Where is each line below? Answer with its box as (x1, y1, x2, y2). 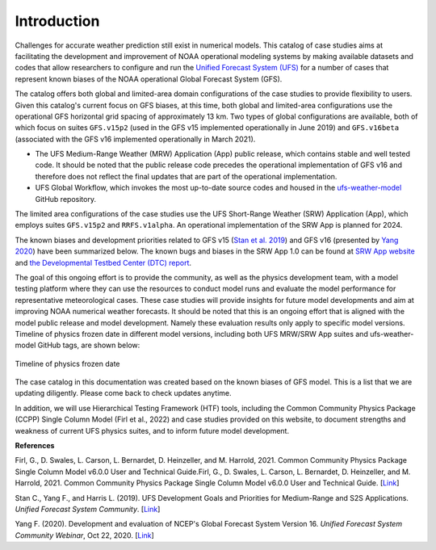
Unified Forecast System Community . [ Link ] (15, 505, 161, 514)
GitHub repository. (35, 194, 97, 204)
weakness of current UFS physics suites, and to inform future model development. (15, 426, 290, 435)
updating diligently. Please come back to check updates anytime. (15, 388, 232, 398)
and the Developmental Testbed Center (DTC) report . (15, 258, 192, 267)
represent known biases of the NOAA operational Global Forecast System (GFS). (15, 73, 283, 84)
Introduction (15, 12, 100, 30)
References (15, 441, 55, 451)
